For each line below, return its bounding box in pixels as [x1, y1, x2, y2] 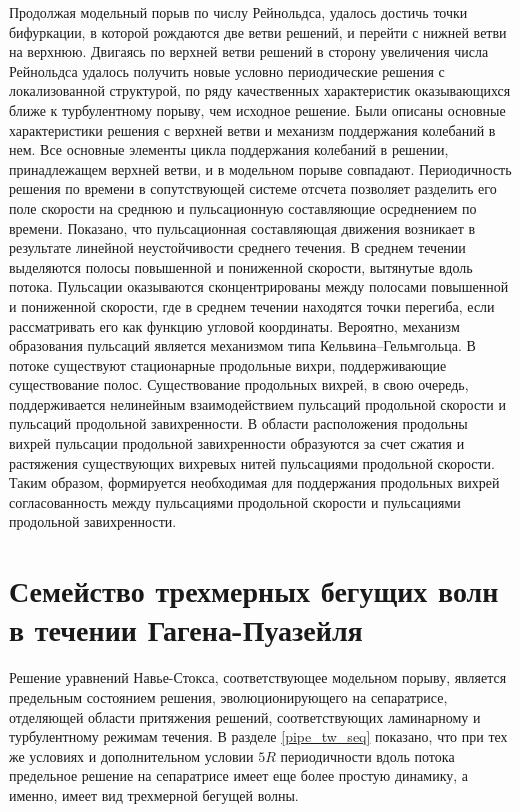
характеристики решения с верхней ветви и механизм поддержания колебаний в [9, 119, 496, 140]
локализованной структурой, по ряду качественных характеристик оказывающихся [9, 80, 511, 101]
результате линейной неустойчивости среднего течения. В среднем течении [9, 237, 466, 258]
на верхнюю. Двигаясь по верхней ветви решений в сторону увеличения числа [9, 41, 489, 62]
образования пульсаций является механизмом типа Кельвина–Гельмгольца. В [9, 335, 476, 356]
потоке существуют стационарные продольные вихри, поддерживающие [9, 354, 447, 375]
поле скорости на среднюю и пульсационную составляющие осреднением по [9, 197, 477, 218]
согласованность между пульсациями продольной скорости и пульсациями [9, 491, 461, 512]
